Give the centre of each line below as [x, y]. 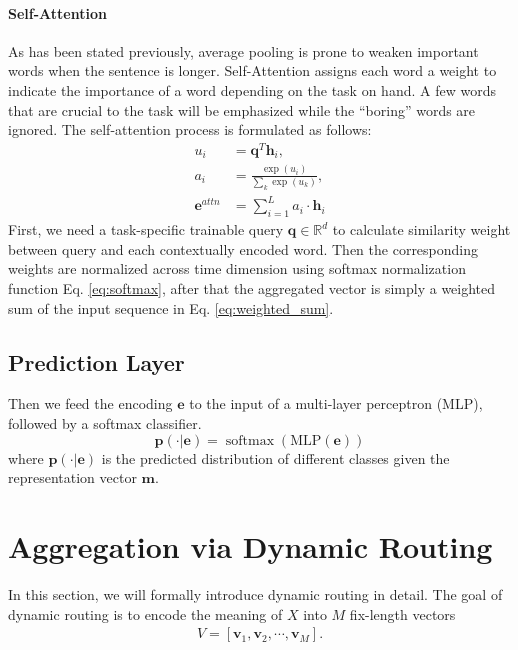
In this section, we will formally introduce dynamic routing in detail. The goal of [255, 593]
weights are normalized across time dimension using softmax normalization [237, 268]
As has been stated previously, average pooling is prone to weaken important [243, 50]
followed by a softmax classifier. [105, 423]
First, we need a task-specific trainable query [146, 229]
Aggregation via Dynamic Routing [250, 546]
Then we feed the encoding [90, 403]
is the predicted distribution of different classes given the [275, 457]
